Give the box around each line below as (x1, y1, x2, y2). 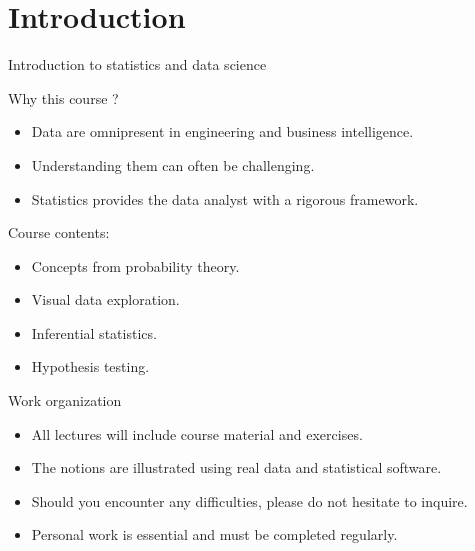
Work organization (8, 390, 122, 411)
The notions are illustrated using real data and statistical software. (31, 457, 442, 478)
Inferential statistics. (31, 322, 157, 343)
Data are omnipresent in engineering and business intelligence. (31, 121, 414, 142)
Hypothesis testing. (31, 356, 150, 377)
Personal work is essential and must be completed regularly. (31, 524, 398, 545)
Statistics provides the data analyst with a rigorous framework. (31, 188, 419, 209)
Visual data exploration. (31, 289, 180, 310)
